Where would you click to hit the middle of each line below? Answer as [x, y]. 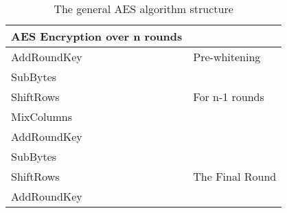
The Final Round [235, 176]
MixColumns [42, 116]
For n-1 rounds [229, 97]
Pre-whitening [227, 57]
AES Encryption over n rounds [97, 36]
